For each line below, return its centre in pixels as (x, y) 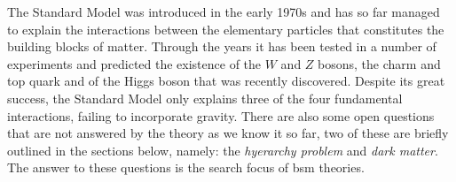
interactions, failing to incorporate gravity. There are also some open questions (221, 115)
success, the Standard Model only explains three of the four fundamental (205, 98)
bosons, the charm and (379, 63)
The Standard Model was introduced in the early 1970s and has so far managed (224, 11)
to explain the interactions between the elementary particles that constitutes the (226, 29)
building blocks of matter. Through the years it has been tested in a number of (222, 46)
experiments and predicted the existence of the (134, 63)
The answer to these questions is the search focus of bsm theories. (186, 167)
